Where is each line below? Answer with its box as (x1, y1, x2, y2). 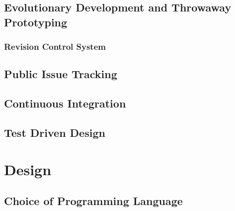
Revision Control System (4, 40, 106, 53)
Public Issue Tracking (4, 66, 117, 82)
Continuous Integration (4, 96, 126, 111)
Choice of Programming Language (4, 193, 183, 209)
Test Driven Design (4, 124, 105, 140)
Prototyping (4, 14, 68, 29)
